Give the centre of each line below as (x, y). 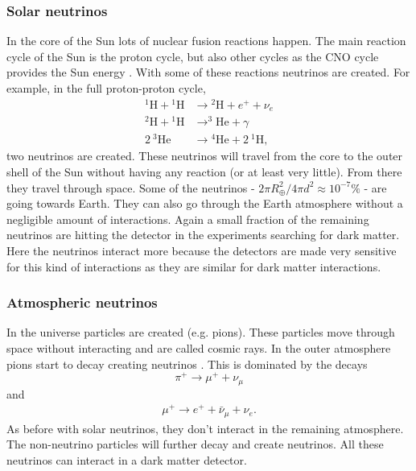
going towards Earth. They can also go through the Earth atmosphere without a (205, 203)
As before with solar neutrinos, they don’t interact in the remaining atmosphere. (205, 428)
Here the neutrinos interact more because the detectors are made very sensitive (202, 250)
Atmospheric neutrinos (82, 302)
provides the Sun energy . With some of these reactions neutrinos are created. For (208, 72)
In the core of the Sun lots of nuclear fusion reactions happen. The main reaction (206, 41)
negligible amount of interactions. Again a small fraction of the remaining (188, 219)
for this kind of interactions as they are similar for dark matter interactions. (194, 266)
